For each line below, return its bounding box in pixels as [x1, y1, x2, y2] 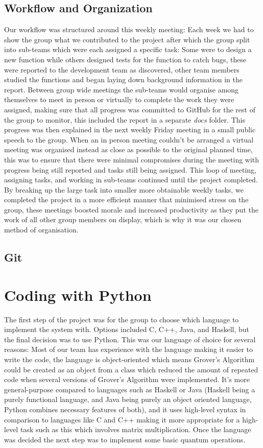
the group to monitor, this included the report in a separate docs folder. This [4, 114, 245, 125]
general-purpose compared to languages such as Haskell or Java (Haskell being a [4, 384, 255, 394]
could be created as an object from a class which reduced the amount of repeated [4, 364, 258, 374]
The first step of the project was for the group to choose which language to [4, 314, 239, 324]
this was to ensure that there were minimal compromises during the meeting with [4, 154, 259, 164]
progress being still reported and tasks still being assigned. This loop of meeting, [4, 164, 256, 175]
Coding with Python [4, 284, 152, 305]
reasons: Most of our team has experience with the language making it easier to [4, 344, 253, 355]
